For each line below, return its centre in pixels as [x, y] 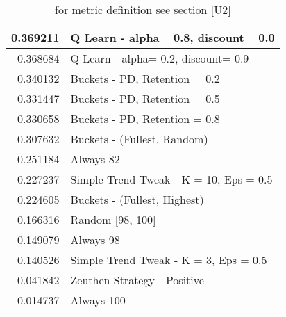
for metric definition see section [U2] [143, 9]
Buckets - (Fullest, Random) [139, 139]
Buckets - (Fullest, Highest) [137, 199]
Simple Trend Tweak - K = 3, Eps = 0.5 [169, 260]
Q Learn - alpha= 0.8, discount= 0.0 [173, 37]
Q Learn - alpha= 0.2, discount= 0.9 [160, 58]
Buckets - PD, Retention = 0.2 [145, 78]
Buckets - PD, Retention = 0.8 [145, 119]
